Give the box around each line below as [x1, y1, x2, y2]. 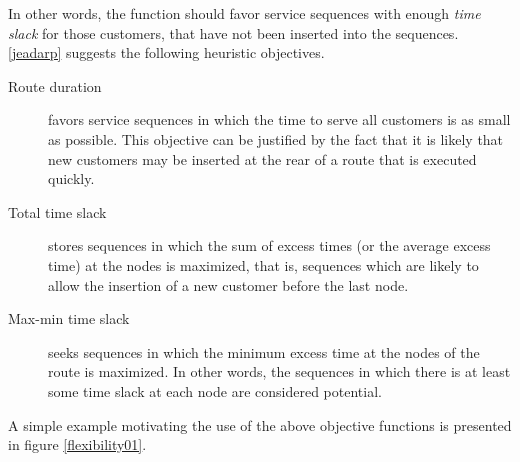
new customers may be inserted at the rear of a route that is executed [48, 148, 477, 169]
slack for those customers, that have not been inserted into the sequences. [8, 22, 459, 43]
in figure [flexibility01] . [8, 434, 147, 455]
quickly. [48, 168, 95, 189]
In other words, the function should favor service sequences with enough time [8, 3, 481, 23]
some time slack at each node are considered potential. [48, 380, 382, 401]
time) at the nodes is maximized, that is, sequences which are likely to [48, 254, 479, 275]
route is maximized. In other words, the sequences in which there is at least [48, 361, 511, 382]
